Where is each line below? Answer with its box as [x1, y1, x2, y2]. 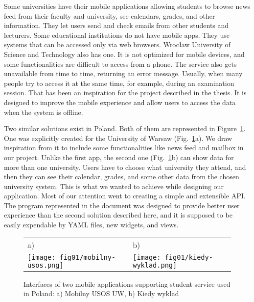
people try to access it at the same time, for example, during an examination [4, 78, 234, 88]
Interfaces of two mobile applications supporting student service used [23, 278, 231, 289]
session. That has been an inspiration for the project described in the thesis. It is [4, 87, 247, 98]
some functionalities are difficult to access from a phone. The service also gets [4, 58, 237, 69]
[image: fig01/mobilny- [27, 253, 116, 261]
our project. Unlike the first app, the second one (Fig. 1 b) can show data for [4, 152, 234, 162]
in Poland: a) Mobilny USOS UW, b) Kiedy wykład [23, 288, 179, 299]
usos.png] [27, 261, 64, 269]
